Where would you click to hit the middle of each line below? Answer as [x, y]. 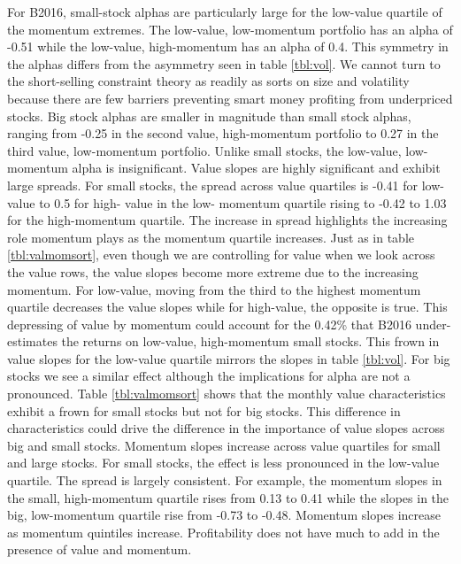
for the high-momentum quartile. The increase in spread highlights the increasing [227, 220]
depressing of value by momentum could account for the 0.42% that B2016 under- [229, 324]
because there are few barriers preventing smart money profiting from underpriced [230, 98]
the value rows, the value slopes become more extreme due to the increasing [213, 271]
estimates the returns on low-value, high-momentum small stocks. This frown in [223, 341]
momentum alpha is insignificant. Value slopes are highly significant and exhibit [224, 168]
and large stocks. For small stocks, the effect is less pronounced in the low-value [223, 463]
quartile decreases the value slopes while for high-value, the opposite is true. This [227, 307]
